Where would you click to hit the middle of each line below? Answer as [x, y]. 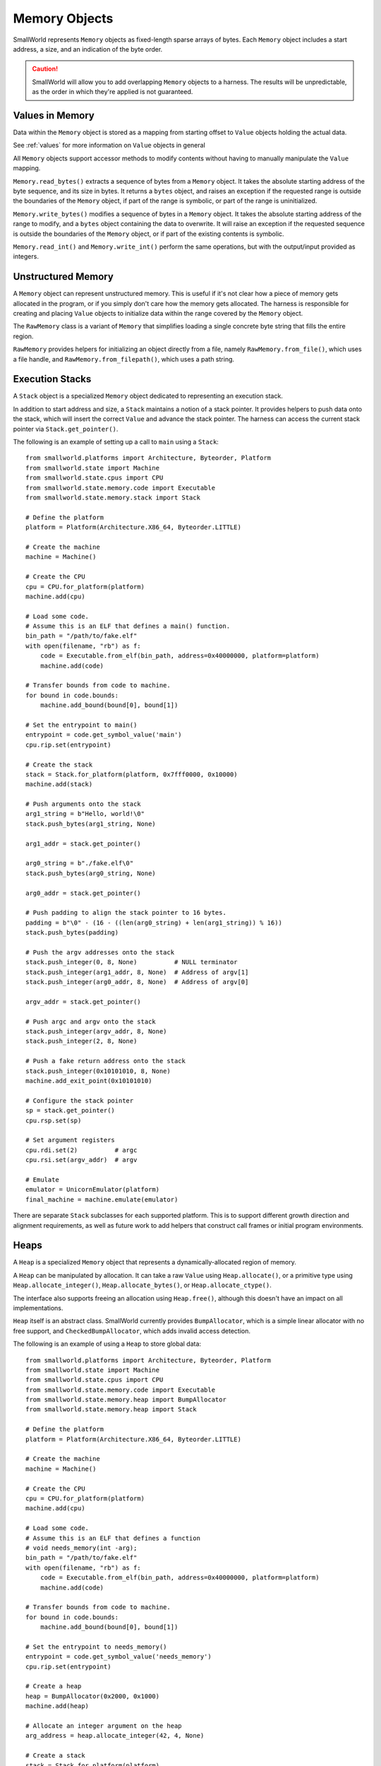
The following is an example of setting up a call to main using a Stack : [116, 442]
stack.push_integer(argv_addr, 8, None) [96, 1032]
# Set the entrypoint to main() [81, 725]
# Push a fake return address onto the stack [106, 1061]
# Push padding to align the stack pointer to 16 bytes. [126, 913]
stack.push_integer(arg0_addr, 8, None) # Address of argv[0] [137, 982]
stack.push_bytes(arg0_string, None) [91, 873]
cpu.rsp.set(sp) [54, 1120]
